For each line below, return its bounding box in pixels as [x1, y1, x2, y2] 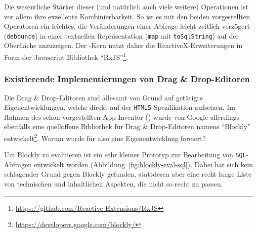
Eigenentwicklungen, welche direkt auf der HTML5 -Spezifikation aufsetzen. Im [4, 102, 235, 112]
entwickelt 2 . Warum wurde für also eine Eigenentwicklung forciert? [4, 131, 206, 143]
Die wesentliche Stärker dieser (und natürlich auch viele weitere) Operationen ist [4, 1, 249, 11]
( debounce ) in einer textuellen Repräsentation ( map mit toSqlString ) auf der [4, 30, 239, 41]
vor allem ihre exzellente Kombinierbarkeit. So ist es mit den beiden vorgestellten [4, 11, 250, 21]
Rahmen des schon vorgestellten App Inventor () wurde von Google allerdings [4, 111, 239, 122]
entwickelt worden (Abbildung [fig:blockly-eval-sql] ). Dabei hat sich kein [34, 159, 253, 169]
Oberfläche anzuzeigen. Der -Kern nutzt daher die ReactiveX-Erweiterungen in [4, 40, 243, 50]
